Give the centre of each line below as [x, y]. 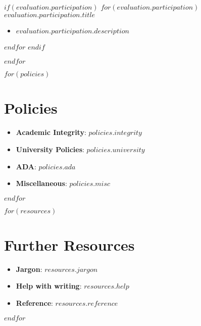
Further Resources [69, 244]
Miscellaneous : [41, 183]
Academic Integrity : [51, 132]
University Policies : [50, 149]
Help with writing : [49, 286]
